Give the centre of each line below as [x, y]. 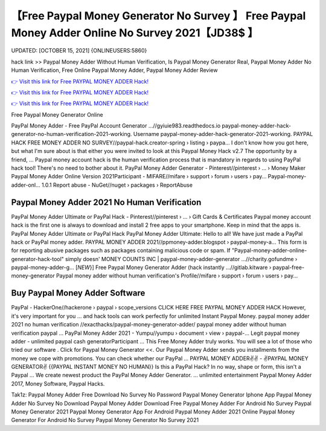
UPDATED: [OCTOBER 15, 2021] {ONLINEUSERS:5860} [79, 51]
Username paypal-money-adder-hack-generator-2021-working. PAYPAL [223, 134]
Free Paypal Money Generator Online [57, 114]
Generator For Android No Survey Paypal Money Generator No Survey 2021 [105, 420]
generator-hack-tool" [38, 259]
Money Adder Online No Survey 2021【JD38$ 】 [135, 33]
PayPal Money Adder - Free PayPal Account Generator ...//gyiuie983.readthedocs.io [116, 126]
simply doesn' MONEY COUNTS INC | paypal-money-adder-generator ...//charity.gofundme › [181, 259]
